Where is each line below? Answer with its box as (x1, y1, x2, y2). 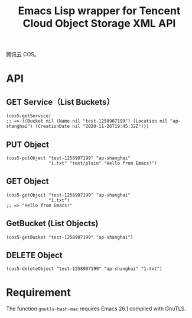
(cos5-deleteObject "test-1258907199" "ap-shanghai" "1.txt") (6, 266, 162, 272)
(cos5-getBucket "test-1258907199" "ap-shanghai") (6, 234, 134, 240)
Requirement (6, 285, 71, 299)
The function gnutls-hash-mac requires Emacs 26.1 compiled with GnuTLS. (6, 305, 186, 312)
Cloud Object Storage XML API (22, 17, 176, 30)
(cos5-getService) (6, 113, 51, 119)
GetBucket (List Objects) (6, 219, 99, 229)
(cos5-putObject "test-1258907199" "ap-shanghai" (6, 155, 131, 161)
